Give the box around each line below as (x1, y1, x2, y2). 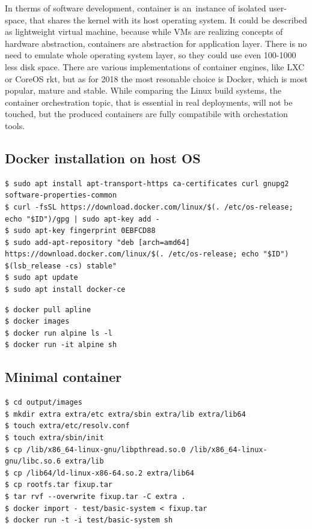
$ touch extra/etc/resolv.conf (5, 422, 130, 431)
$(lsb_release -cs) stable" (5, 261, 117, 270)
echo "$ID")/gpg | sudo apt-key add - (5, 214, 160, 223)
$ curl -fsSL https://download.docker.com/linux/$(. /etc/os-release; (5, 202, 293, 211)
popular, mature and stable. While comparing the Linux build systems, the (5, 84, 281, 97)
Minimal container (5, 367, 122, 386)
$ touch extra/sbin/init (5, 434, 104, 443)
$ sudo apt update (5, 273, 78, 282)
